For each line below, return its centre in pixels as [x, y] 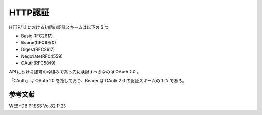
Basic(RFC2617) [37, 36]
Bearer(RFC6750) [39, 43]
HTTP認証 [29, 13]
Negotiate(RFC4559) [42, 56]
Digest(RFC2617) [38, 49]
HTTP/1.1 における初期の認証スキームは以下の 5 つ [59, 27]
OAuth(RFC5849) [38, 63]
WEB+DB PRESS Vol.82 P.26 [38, 106]
